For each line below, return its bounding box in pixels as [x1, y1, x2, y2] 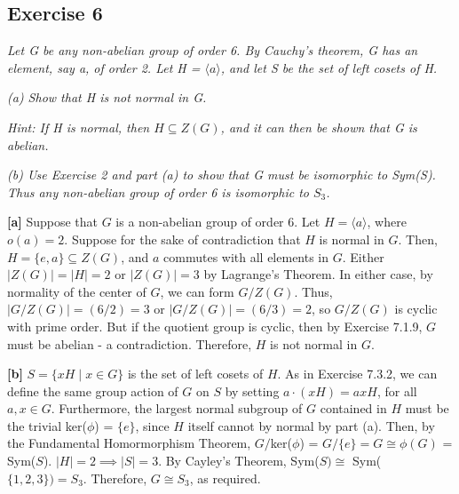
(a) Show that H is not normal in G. [7, 88, 207, 107]
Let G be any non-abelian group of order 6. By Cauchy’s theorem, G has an [7, 41, 418, 60]
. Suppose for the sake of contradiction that [64, 229, 301, 248]
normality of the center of [7, 282, 146, 300]
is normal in [319, 229, 384, 248]
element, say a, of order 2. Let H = [7, 58, 201, 76]
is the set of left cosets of [127, 364, 264, 383]
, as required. [189, 468, 261, 487]
